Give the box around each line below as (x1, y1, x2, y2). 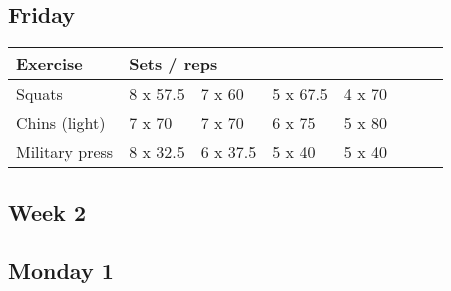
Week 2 (8, 196, 86, 227)
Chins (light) (16, 111, 106, 135)
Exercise (16, 52, 83, 76)
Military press (16, 140, 114, 164)
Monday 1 (8, 255, 114, 286)
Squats (16, 82, 63, 106)
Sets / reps (129, 52, 218, 76)
